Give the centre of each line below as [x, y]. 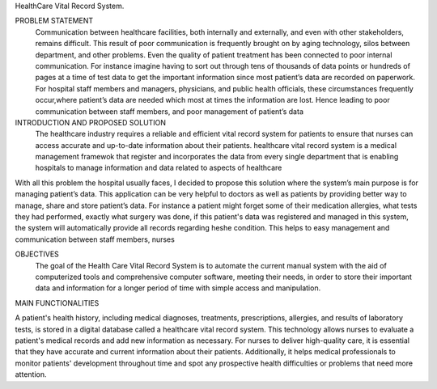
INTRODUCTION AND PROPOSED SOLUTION [90, 122]
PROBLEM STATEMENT [54, 21]
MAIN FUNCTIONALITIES [57, 302]
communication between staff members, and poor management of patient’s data [169, 111]
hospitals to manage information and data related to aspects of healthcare [159, 168]
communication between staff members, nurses [95, 239]
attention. [31, 374]
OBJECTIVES [37, 254]
